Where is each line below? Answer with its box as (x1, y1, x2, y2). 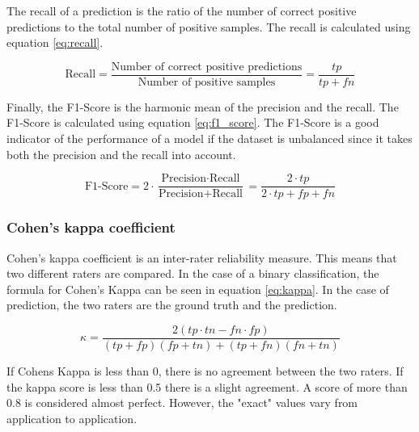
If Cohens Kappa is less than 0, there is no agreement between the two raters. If (6, 362, 404, 379)
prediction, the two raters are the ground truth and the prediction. (6, 296, 337, 313)
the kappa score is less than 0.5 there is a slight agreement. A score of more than (6, 378, 408, 395)
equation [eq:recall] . (6, 34, 104, 51)
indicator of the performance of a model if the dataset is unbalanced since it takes (6, 130, 413, 147)
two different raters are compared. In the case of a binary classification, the (6, 265, 379, 282)
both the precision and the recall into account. (6, 145, 236, 162)
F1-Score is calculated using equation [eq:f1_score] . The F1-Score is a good (6, 114, 379, 131)
